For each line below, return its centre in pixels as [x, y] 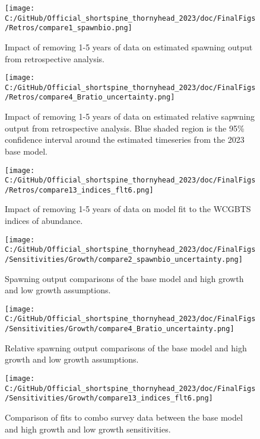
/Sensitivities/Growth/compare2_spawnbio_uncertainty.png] [124, 259]
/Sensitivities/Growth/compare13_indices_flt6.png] [109, 398]
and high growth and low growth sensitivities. [88, 429]
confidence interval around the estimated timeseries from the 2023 [125, 140]
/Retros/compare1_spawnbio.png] [69, 28]
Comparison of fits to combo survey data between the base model [124, 417]
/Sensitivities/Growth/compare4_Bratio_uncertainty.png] [120, 329]
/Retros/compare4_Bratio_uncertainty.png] [90, 97]
